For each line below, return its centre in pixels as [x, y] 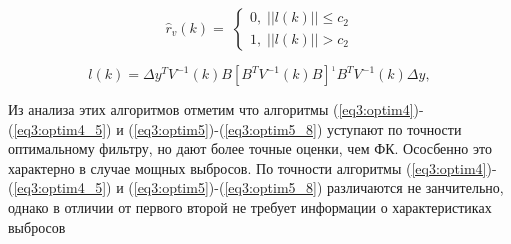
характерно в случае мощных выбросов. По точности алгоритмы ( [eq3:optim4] [247, 167]
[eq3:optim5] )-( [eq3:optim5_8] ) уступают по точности [297, 128]
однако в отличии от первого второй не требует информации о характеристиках [250, 206]
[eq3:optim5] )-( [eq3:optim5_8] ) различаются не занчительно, [318, 187]
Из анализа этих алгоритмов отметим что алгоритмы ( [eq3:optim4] [211, 109]
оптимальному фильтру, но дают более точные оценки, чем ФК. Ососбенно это [250, 148]
